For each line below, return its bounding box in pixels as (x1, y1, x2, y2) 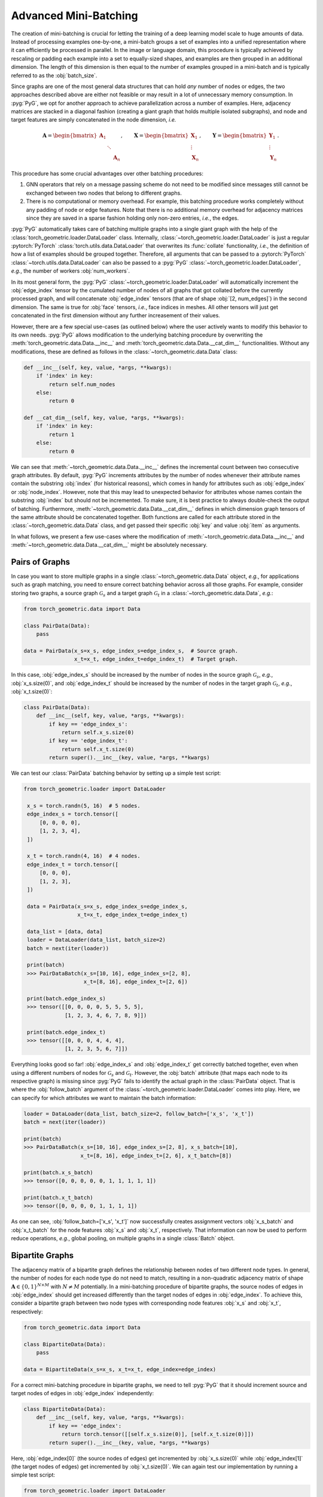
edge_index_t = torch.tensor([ (27, 861, 119, 868)
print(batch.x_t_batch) (23, 1194, 94, 1201)
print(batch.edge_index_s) (27, 995, 106, 1002)
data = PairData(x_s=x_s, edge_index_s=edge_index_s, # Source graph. (23, 647, 239, 654)
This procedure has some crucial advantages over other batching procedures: (11, 169, 203, 177)
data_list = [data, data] (27, 928, 103, 935)
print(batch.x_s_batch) (23, 1169, 94, 1176)
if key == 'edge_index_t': (48, 737, 128, 744)
